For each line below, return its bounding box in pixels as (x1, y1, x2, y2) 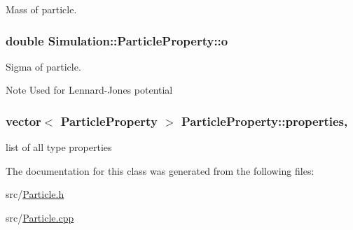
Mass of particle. (6, 2, 77, 16)
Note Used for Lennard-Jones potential (6, 82, 173, 97)
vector (6, 112, 41, 129)
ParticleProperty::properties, (181, 112, 348, 129)
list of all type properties (6, 140, 112, 154)
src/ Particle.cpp (6, 210, 74, 224)
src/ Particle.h (6, 187, 64, 201)
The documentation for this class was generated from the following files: (6, 163, 314, 178)
